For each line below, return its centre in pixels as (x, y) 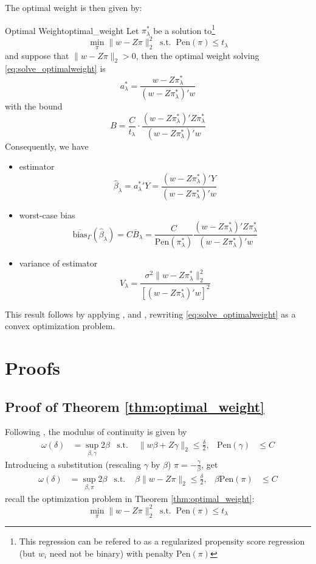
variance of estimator (58, 263)
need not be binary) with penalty (112, 553)
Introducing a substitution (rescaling (73, 464)
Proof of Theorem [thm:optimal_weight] (135, 406)
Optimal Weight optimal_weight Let (72, 30)
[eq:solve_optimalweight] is (55, 68)
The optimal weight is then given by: (74, 7)
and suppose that (37, 55)
